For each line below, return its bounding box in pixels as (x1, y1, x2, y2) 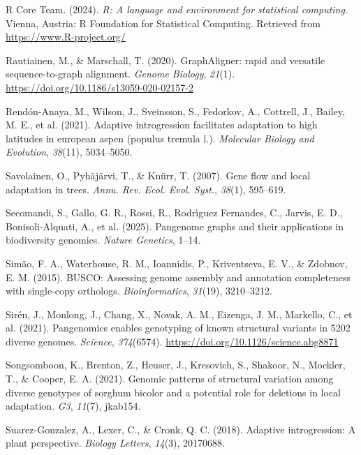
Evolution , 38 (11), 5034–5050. (6, 144, 133, 159)
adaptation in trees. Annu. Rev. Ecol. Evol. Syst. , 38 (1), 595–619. (6, 181, 286, 196)
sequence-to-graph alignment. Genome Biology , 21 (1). (6, 66, 235, 81)
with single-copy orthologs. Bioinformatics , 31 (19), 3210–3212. (6, 283, 272, 298)
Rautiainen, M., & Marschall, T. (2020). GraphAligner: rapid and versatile (6, 52, 325, 67)
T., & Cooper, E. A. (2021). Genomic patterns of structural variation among (6, 371, 334, 386)
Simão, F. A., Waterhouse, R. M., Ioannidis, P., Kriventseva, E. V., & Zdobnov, (6, 255, 348, 270)
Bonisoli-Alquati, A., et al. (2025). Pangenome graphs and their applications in (6, 218, 344, 233)
